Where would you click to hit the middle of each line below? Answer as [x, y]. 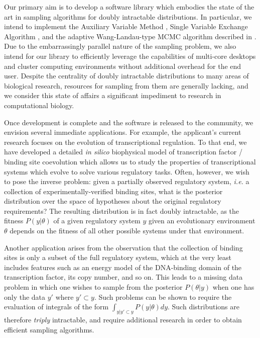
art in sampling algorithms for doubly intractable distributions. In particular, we [128, 16]
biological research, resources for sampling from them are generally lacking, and [126, 85]
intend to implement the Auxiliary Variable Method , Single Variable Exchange [126, 26]
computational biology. [39, 105]
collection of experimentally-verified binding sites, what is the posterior [113, 191]
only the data [25, 297]
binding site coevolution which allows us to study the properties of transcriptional [130, 161]
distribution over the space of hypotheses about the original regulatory [113, 201]
